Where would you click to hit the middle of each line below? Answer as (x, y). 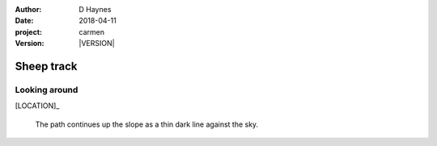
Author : (28, 9)
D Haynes (95, 9)
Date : (24, 21)
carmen (92, 31)
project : (28, 31)
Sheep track (46, 66)
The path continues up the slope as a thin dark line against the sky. (147, 124)
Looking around (47, 90)
